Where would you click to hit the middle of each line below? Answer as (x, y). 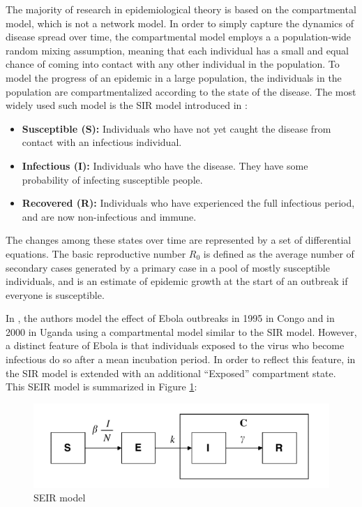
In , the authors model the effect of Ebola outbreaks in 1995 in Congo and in (170, 318)
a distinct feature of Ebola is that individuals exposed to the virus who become (175, 345)
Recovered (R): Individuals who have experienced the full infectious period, (188, 203)
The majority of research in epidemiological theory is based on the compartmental (181, 9)
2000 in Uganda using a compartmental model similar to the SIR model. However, (181, 331)
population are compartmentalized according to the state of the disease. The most (181, 91)
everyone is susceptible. (55, 294)
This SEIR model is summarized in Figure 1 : (101, 387)
